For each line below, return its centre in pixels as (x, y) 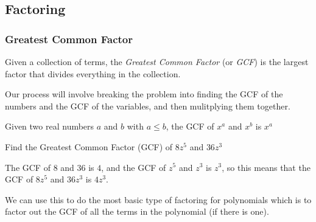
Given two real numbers (50, 126)
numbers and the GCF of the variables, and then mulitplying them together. (148, 106)
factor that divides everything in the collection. (93, 73)
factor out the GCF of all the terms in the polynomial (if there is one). (137, 211)
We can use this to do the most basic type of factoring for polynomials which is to (158, 199)
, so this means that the (266, 167)
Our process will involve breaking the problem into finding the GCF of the (144, 94)
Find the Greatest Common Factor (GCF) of (89, 146)
